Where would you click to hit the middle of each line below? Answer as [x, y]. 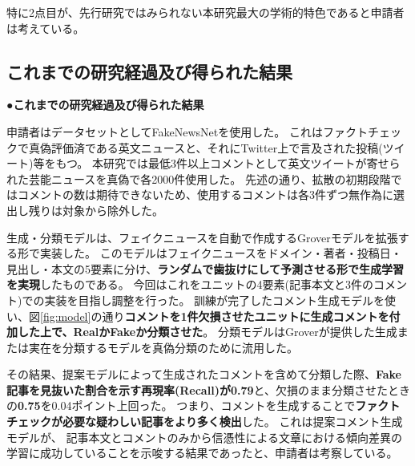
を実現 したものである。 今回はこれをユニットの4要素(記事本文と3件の [190, 284]
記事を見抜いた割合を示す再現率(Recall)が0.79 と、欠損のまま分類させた [197, 389]
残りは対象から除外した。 [96, 210]
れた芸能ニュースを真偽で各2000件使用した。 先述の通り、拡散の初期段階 [199, 178]
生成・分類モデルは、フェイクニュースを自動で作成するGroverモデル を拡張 [202, 237]
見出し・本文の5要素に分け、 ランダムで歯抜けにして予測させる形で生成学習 [205, 268]
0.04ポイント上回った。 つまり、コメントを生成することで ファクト [226, 405]
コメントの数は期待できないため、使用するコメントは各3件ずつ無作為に [205, 195]
